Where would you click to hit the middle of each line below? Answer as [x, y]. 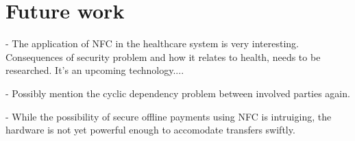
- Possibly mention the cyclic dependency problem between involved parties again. [178, 93]
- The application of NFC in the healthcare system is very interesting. [152, 43]
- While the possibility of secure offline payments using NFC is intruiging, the [169, 116]
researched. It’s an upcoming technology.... [95, 70]
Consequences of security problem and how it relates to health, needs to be [163, 56]
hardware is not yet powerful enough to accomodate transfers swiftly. [150, 130]
